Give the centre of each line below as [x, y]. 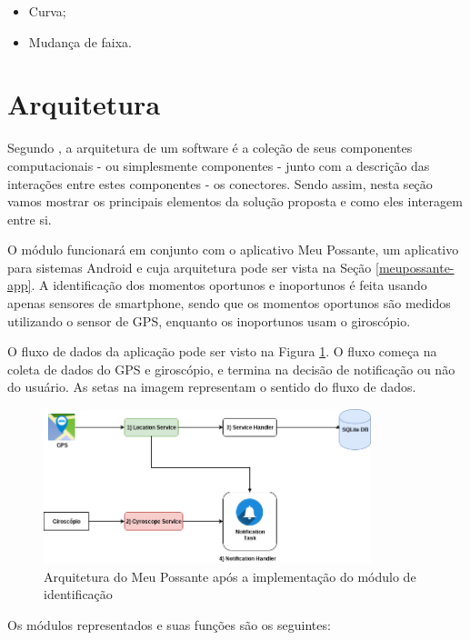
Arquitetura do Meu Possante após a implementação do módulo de [230, 576]
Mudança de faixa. [80, 41]
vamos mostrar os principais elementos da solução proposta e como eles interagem [235, 201]
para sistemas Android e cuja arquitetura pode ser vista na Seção [190, 267]
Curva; [47, 11]
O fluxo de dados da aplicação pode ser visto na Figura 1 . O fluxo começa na [222, 351]
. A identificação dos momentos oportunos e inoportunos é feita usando [229, 285]
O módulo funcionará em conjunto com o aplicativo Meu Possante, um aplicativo [233, 250]
